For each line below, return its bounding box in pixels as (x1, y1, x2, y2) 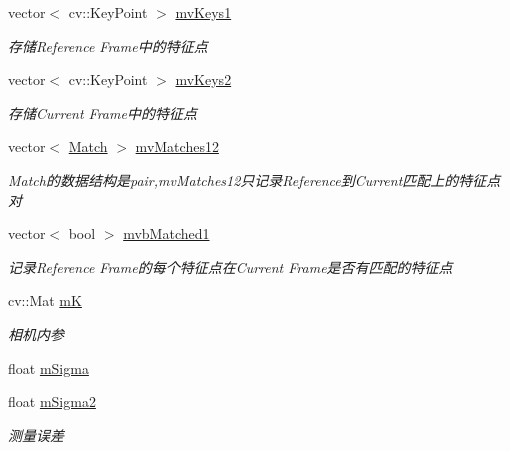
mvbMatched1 (123, 223, 210, 244)
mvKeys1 (175, 2, 232, 22)
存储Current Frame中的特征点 (8, 102, 197, 123)
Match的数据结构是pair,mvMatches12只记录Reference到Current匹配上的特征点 (8, 169, 501, 190)
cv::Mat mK (8, 290, 82, 311)
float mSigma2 (8, 391, 96, 412)
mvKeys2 (175, 69, 232, 90)
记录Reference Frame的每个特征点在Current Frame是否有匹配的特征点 (8, 256, 453, 277)
